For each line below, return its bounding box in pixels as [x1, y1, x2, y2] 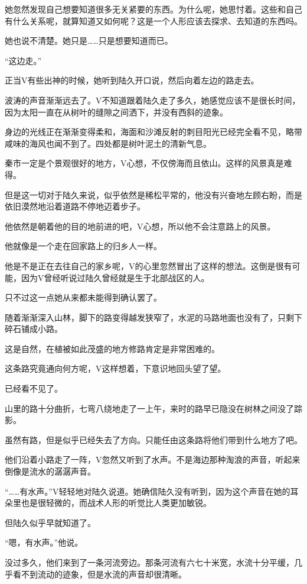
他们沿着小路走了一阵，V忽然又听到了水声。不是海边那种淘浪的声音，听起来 [5, 453, 301, 466]
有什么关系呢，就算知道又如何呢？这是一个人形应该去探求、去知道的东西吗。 [5, 14, 302, 27]
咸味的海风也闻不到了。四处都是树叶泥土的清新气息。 [5, 137, 211, 149]
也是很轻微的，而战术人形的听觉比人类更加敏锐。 [21, 496, 211, 509]
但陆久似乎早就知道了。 [5, 516, 96, 528]
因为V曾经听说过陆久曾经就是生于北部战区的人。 [21, 271, 210, 283]
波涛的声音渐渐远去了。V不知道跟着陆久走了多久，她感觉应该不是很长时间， [5, 93, 301, 106]
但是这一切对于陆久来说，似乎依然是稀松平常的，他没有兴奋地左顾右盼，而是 [5, 188, 302, 201]
